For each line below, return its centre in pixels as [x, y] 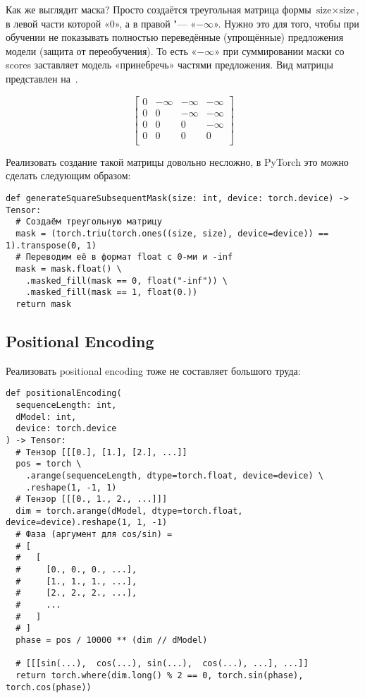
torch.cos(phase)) [49, 687]
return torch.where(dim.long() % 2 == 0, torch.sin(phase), [160, 676]
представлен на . [42, 78]
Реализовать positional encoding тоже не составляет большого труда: [153, 370]
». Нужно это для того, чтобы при [286, 23]
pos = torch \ [49, 464]
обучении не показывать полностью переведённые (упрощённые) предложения [175, 37]
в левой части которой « [58, 23]
